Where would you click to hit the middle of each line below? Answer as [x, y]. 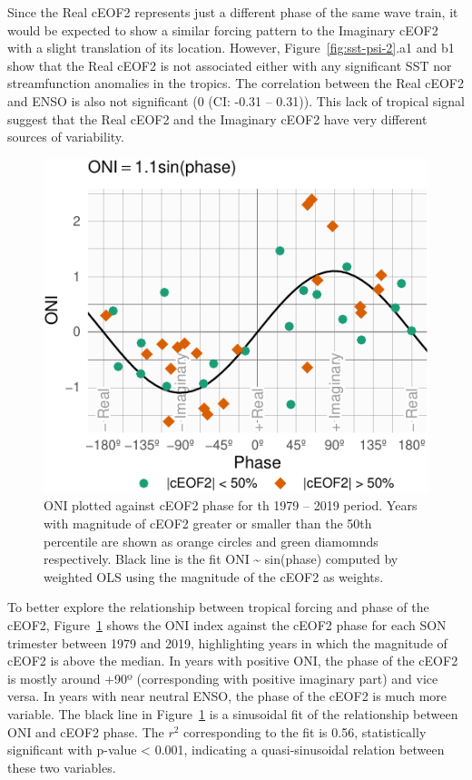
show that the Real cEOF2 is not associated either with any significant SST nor [230, 65]
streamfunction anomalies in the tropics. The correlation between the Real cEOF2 [236, 83]
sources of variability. [66, 137]
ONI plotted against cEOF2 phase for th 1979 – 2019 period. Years [231, 505]
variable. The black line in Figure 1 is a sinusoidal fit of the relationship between [233, 713]
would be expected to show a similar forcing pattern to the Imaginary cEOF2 [223, 30]
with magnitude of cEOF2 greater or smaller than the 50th [208, 523]
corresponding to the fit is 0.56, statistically [305, 731]
